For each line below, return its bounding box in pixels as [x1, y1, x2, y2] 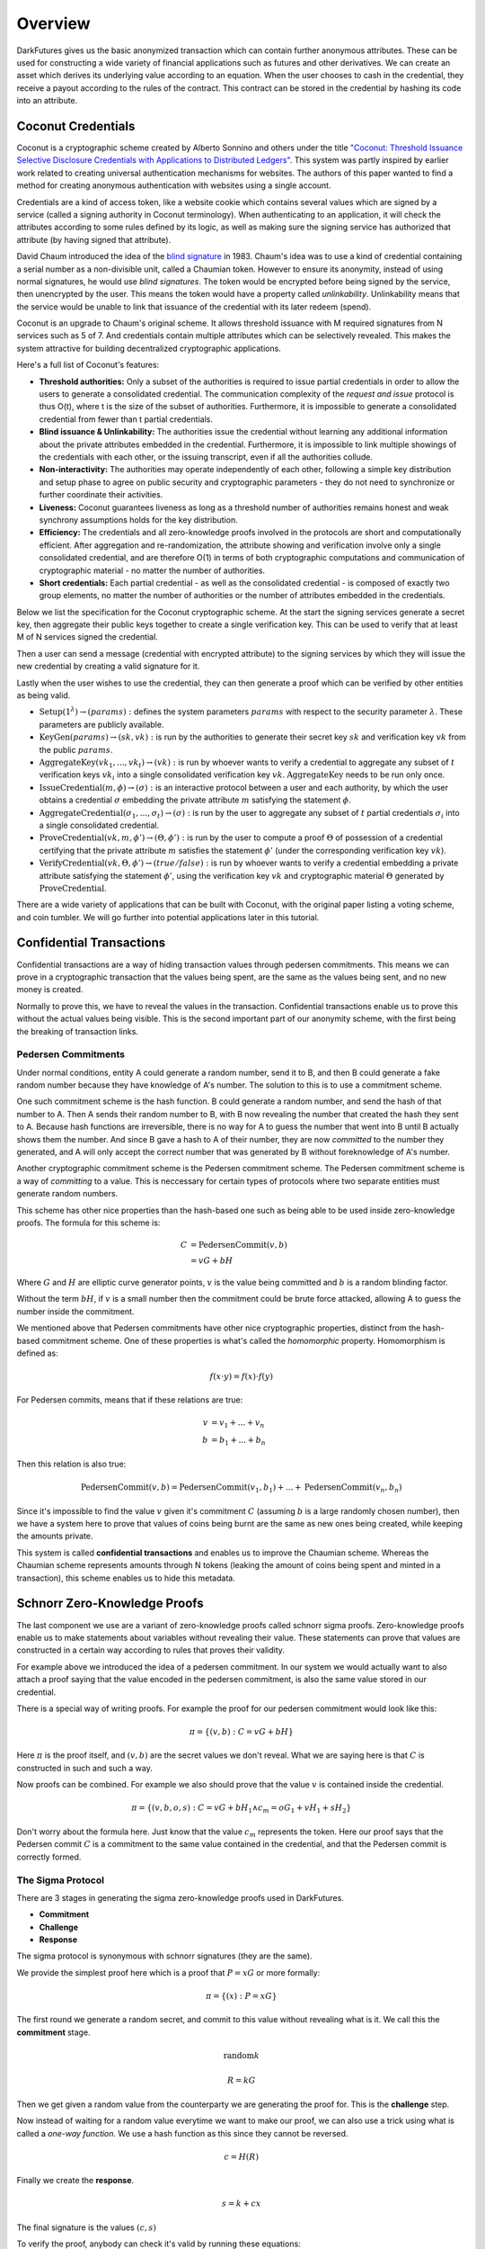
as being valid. [16, 690, 71, 701]
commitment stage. [16, 2027, 91, 2038]
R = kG [227, 2075, 256, 2086]
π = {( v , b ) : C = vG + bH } [189, 1727, 294, 1737]
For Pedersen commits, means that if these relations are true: [16, 1394, 243, 1405]
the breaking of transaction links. [16, 1026, 139, 1036]
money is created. [16, 984, 84, 995]
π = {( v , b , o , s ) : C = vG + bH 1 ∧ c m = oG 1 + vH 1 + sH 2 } [131, 1803, 352, 1815]
